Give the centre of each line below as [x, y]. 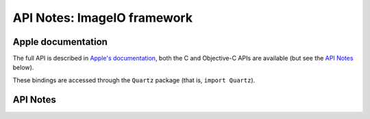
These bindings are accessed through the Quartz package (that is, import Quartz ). [134, 80]
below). [23, 67]
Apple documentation [60, 42]
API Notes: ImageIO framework [103, 18]
